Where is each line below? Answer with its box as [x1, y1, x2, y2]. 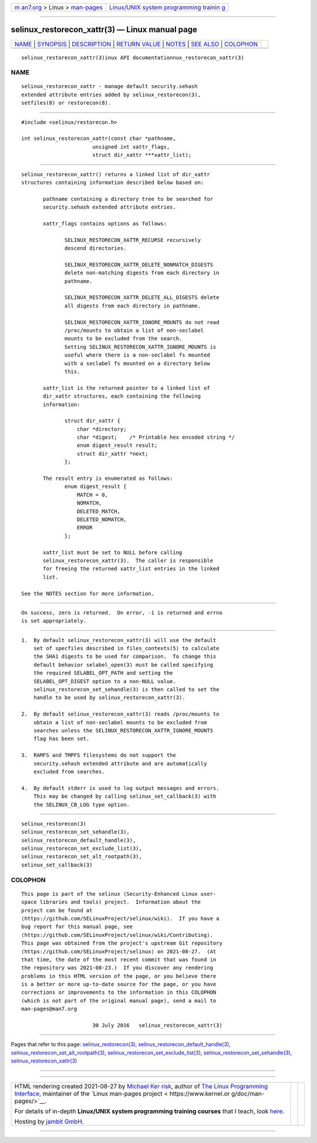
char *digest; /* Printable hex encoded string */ [76, 434, 235, 441]
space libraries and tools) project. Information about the [21, 899, 201, 906]
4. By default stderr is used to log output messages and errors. [21, 785, 220, 791]
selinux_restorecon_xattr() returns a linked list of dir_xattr [21, 171, 211, 177]
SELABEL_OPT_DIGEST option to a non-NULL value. [33, 678, 176, 684]
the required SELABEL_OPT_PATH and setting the [33, 670, 173, 677]
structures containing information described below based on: [21, 179, 204, 186]
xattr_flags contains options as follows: [43, 220, 167, 227]
